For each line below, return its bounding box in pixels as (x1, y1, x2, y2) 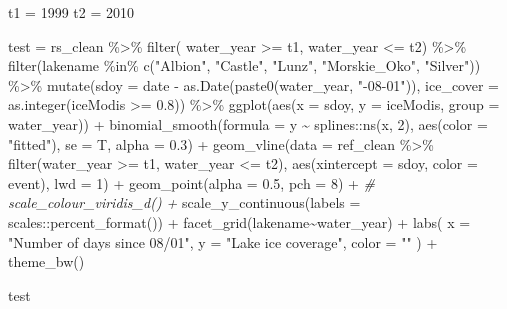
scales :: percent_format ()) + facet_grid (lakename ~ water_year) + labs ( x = (8, 211, 471, 232)
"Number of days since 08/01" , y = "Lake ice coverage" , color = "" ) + (8, 231, 438, 252)
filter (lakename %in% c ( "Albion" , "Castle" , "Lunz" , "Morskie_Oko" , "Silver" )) (8, 55, 481, 76)
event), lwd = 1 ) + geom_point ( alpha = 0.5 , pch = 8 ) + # (8, 172, 376, 193)
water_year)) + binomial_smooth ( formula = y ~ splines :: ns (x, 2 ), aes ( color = (8, 113, 488, 134)
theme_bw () (8, 251, 85, 272)
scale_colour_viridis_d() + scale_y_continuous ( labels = (8, 192, 361, 213)
